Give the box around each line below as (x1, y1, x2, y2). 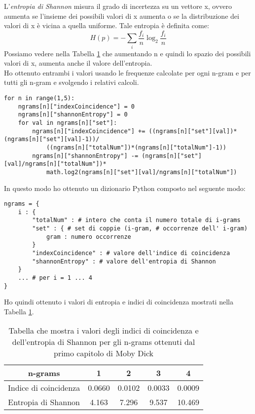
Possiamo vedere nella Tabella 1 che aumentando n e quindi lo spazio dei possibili (4, 48, 251, 58)
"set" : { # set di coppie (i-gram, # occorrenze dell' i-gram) (32, 225, 248, 232)
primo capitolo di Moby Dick (53, 347, 154, 359)
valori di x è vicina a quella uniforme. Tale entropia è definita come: (4, 20, 209, 31)
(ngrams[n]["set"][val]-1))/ (4, 136, 100, 143)
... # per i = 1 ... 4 (18, 274, 92, 282)
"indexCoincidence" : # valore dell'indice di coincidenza (32, 250, 230, 257)
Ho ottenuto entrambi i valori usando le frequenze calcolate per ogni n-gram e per (4, 67, 251, 77)
